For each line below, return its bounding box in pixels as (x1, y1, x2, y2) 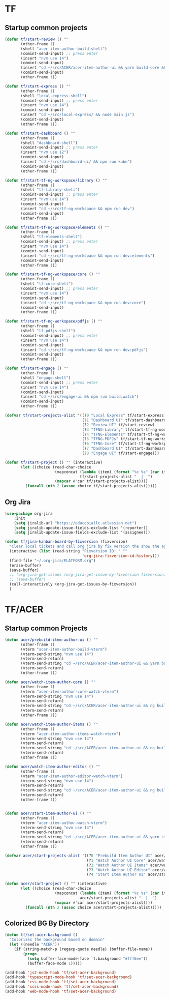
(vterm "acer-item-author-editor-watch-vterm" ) (20, 774, 123, 779)
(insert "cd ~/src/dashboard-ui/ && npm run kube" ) (20, 159, 132, 164)
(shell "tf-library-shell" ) (20, 187, 80, 192)
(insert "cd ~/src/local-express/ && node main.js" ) (20, 112, 135, 117)
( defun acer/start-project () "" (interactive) (5, 881, 108, 887)
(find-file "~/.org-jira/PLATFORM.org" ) (9, 558, 96, 563)
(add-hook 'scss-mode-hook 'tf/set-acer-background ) (5, 984, 119, 989)
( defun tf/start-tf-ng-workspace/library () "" (5, 178, 108, 183)
